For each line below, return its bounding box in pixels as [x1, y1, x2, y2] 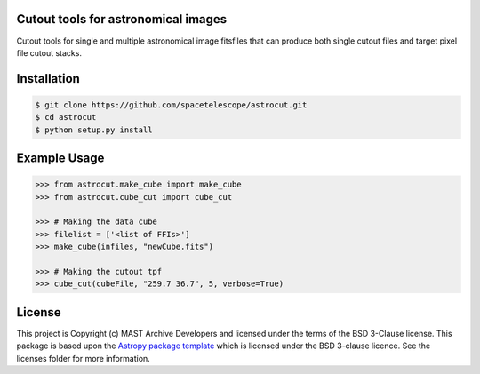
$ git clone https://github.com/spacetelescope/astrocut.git [35, 99, 308, 110]
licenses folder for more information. [16, 353, 150, 363]
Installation [16, 71, 80, 86]
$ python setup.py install [35, 124, 153, 135]
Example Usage [16, 151, 105, 166]
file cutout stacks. [16, 47, 82, 58]
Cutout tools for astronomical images [16, 12, 228, 27]
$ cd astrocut [35, 112, 97, 123]
